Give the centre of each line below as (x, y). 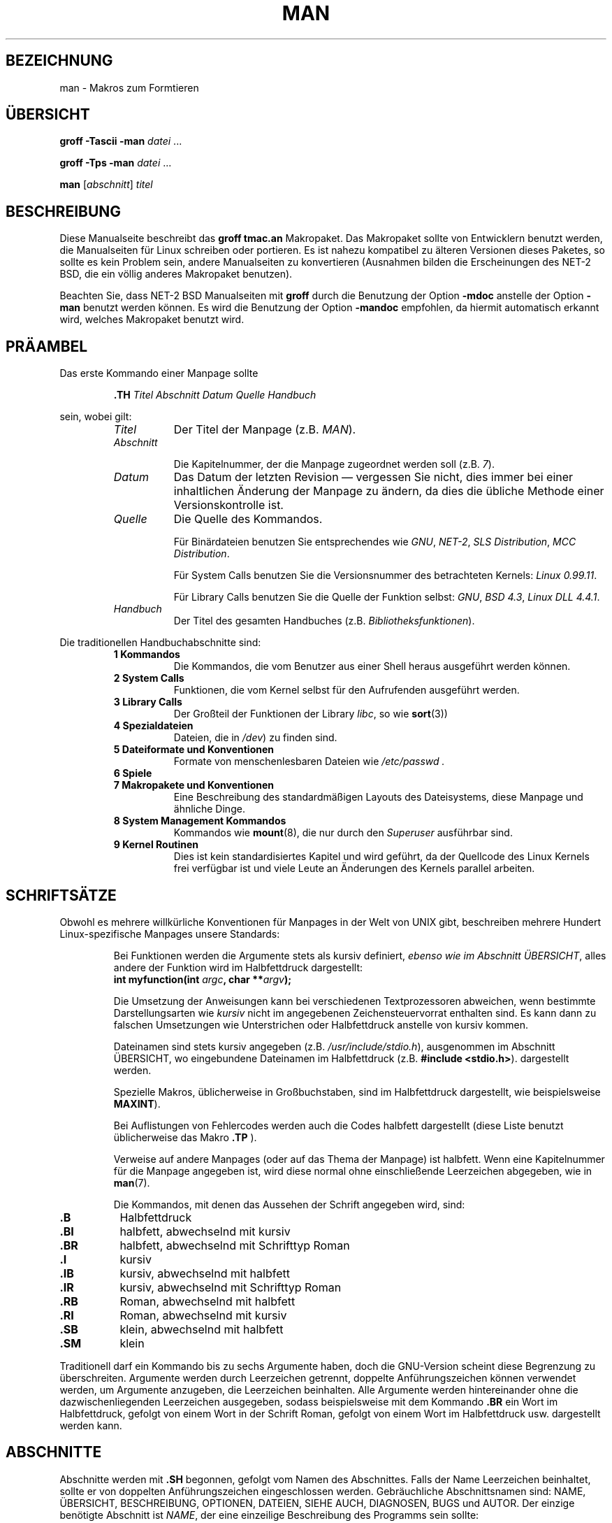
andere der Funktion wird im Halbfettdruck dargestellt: (238, 967)
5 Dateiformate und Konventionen (194, 750)
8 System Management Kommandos (200, 821)
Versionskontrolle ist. (228, 505)
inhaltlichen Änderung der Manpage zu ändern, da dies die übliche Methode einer (389, 491)
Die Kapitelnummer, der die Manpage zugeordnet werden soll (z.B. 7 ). (334, 464)
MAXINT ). (137, 1103)
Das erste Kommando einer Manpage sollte (159, 373)
